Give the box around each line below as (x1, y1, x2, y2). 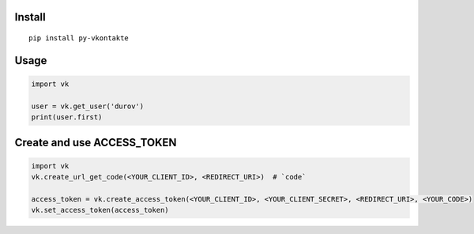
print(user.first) (31, 113, 103, 122)
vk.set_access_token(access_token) (31, 206, 169, 215)
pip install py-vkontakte (28, 34, 130, 43)
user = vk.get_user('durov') (31, 101, 145, 111)
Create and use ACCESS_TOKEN (14, 135, 177, 149)
